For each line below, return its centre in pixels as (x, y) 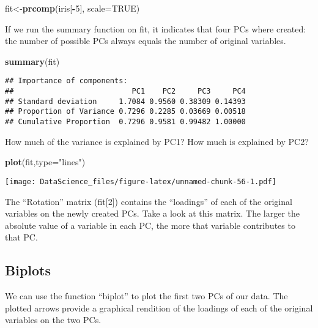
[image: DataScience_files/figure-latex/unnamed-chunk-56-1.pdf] (141, 181)
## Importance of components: (66, 81)
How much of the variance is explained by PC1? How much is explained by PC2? (157, 141)
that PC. (21, 237)
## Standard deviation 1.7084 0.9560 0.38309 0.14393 (125, 101)
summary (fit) (32, 61)
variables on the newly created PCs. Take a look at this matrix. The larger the (153, 213)
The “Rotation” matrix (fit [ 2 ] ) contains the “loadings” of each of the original (149, 201)
